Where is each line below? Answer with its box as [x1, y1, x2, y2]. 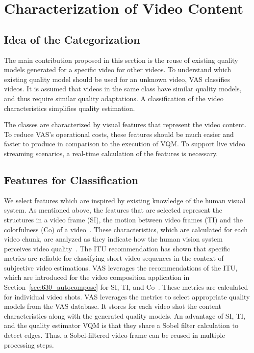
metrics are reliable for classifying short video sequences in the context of [4, 253, 224, 263]
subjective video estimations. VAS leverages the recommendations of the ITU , [4, 262, 238, 272]
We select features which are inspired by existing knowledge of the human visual [4, 195, 246, 205]
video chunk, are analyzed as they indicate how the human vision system [4, 234, 223, 244]
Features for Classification [4, 172, 138, 187]
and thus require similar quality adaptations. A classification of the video [4, 93, 224, 103]
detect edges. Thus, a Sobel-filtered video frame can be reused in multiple [4, 330, 225, 340]
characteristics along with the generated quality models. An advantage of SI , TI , [4, 310, 246, 321]
